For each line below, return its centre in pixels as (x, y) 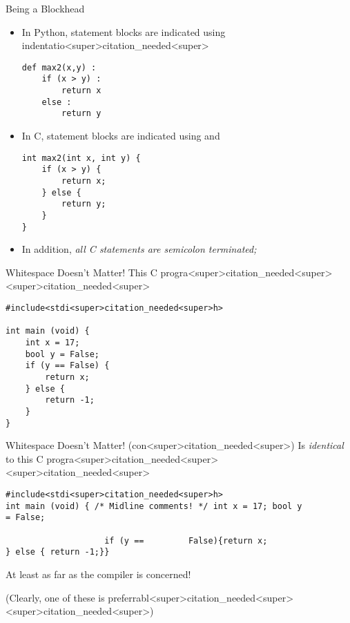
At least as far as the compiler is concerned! (98, 574)
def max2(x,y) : (59, 67)
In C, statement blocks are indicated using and (121, 136)
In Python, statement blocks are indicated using (124, 31)
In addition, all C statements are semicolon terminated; (139, 249)
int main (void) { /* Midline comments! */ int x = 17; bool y (154, 506)
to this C (25, 458)
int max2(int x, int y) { (81, 158)
